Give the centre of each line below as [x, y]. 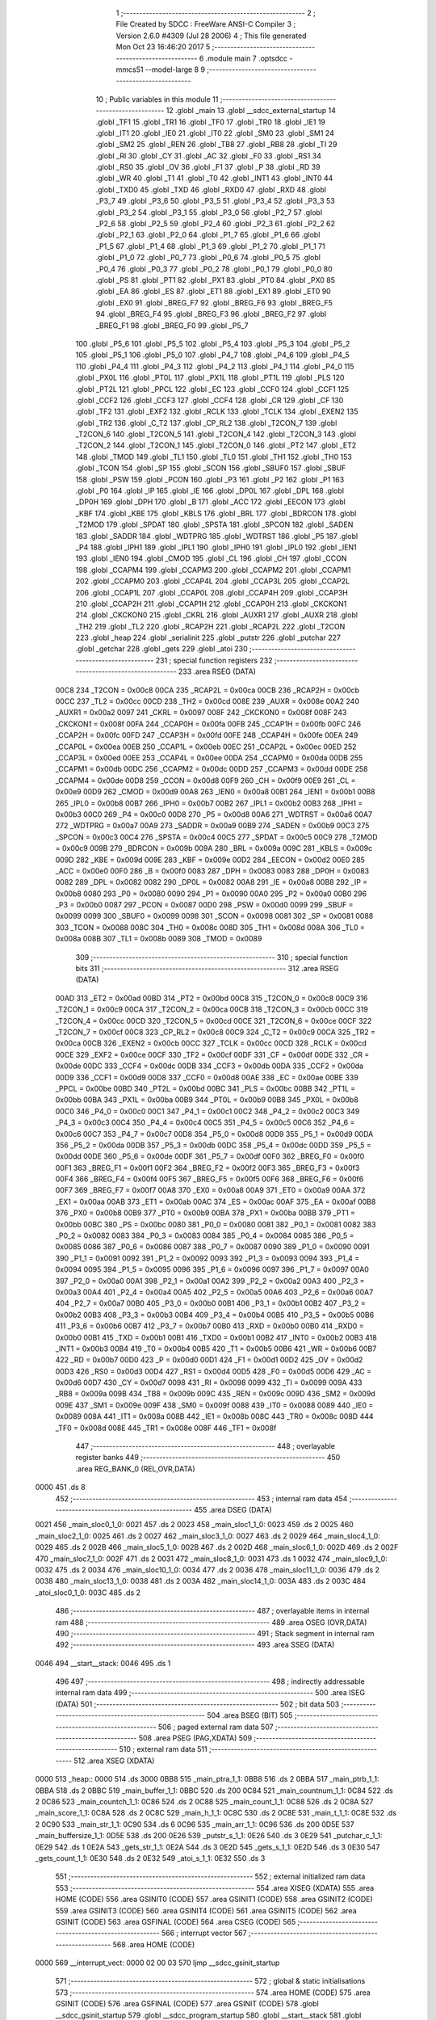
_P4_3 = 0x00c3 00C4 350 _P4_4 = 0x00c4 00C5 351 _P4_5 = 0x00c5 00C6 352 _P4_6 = [205, 1122]
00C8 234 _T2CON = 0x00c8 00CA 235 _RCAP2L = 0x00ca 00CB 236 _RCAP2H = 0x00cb [207, 690]
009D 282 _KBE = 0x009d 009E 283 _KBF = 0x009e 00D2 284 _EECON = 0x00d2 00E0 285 [210, 860]
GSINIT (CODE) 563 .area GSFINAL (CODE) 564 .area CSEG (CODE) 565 [176, 1921]
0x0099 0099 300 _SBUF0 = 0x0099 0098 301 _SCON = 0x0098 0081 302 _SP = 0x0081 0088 [214, 916]
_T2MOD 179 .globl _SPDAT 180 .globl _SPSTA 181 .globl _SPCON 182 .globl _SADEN [214, 524]
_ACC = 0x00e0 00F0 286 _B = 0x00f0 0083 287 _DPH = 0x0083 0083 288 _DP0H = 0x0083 [212, 871]
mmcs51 [130, 69]
